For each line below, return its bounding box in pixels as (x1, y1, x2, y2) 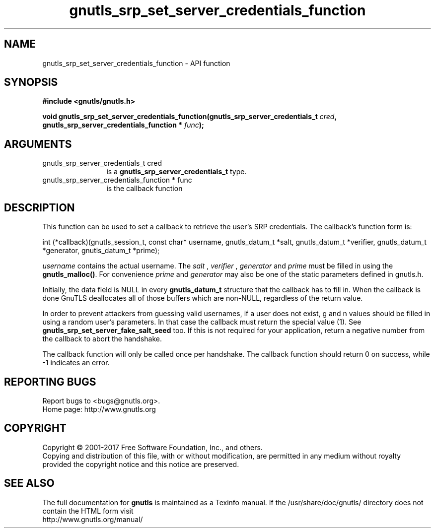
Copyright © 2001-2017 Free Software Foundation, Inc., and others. (42, 443, 263, 452)
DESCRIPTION (4, 201, 75, 214)
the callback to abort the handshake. (42, 334, 162, 343)
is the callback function (106, 184, 183, 193)
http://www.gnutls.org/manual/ (42, 515, 143, 524)
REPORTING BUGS (4, 375, 96, 388)
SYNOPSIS (4, 76, 58, 89)
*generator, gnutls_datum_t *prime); (42, 246, 160, 255)
